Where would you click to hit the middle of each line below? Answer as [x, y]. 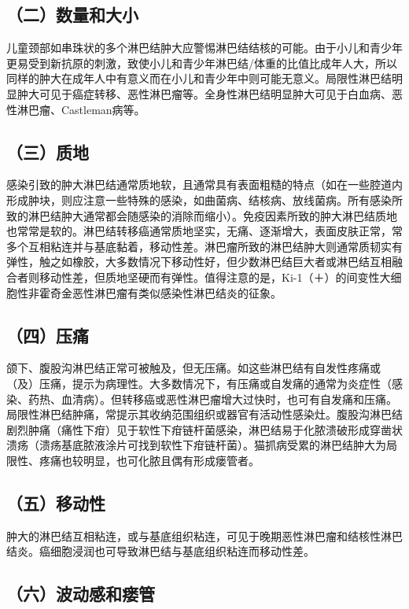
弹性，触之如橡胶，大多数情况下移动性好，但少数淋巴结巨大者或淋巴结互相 [199, 262]
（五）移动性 [56, 502]
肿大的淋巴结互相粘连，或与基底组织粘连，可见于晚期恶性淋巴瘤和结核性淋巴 [204, 535]
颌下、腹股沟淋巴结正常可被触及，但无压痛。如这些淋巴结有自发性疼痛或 [193, 368]
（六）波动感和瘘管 [81, 594]
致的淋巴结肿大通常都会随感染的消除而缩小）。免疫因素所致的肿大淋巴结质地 [202, 215]
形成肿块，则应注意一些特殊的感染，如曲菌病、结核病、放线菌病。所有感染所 [204, 199]
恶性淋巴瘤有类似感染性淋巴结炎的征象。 [177, 292]
